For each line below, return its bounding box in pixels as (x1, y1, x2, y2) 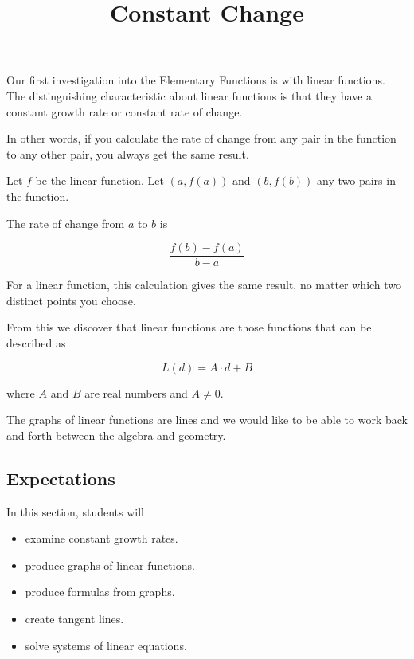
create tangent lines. (25, 610, 124, 626)
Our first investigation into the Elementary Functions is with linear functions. (6, 72, 385, 88)
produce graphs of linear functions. (25, 556, 195, 573)
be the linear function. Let (35, 172, 164, 189)
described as (6, 334, 66, 351)
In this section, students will (6, 503, 144, 520)
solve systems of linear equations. (25, 637, 187, 653)
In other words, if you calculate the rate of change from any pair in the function (6, 130, 396, 147)
